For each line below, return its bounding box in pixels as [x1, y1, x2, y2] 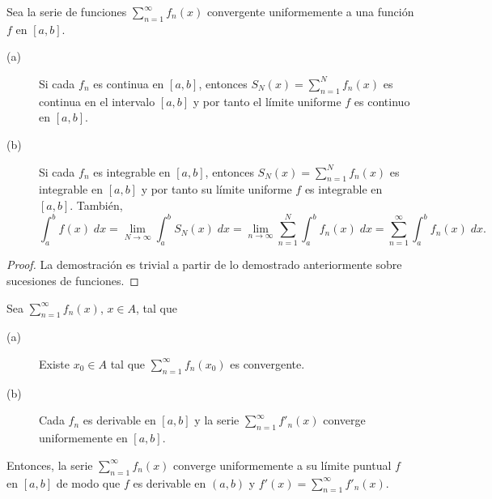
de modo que [56, 474, 121, 491]
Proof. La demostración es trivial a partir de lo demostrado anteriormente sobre [6, 256, 402, 273]
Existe [39, 355, 70, 372]
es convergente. [230, 355, 305, 372]
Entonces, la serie [6, 456, 93, 473]
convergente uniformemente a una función [206, 3, 414, 19]
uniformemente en [39, 429, 128, 446]
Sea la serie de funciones [6, 3, 127, 19]
